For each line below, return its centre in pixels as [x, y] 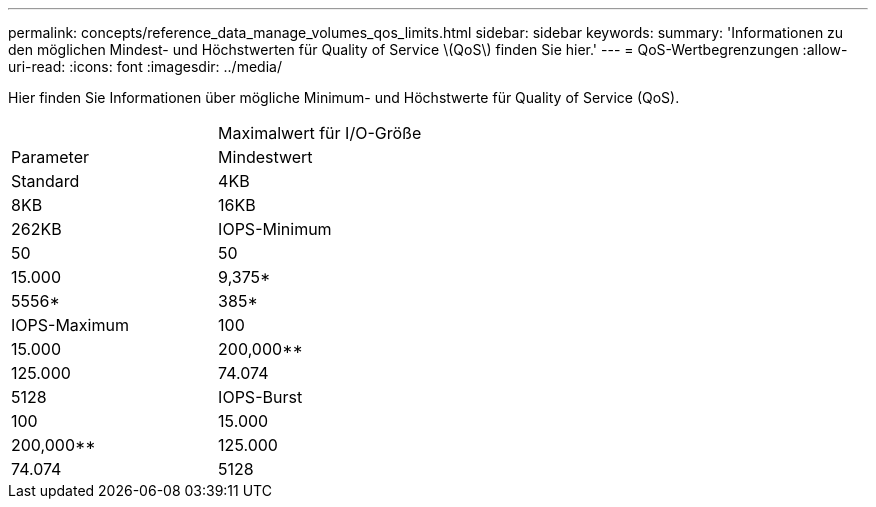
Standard [45, 181]
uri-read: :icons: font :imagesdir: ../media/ [145, 66]
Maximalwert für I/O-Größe [320, 133]
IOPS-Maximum [70, 325]
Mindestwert [265, 157]
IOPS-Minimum [275, 229]
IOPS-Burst [260, 397]
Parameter [50, 157]
